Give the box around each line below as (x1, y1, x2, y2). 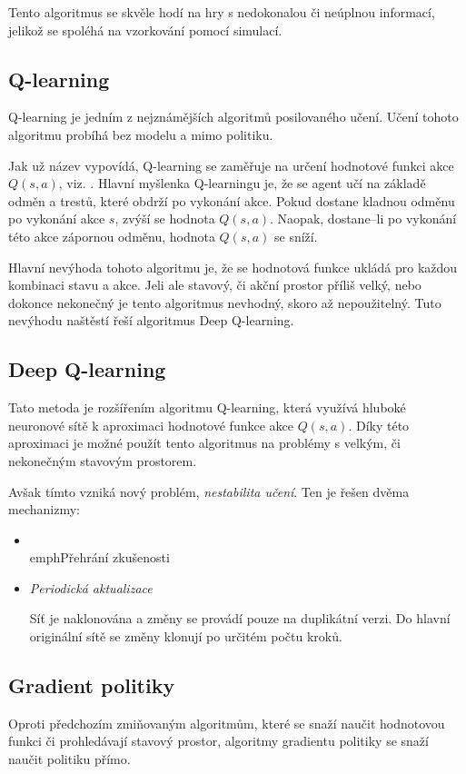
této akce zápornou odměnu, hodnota (8, 226, 215, 245)
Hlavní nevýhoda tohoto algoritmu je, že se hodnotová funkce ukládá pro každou (8, 257, 458, 276)
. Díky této (348, 415, 410, 434)
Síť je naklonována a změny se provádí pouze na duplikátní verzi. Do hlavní (29, 609, 451, 628)
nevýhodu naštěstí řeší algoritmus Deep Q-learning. (8, 311, 294, 330)
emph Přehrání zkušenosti (29, 548, 170, 567)
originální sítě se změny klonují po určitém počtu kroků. (29, 627, 342, 646)
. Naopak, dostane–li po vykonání (270, 209, 457, 228)
